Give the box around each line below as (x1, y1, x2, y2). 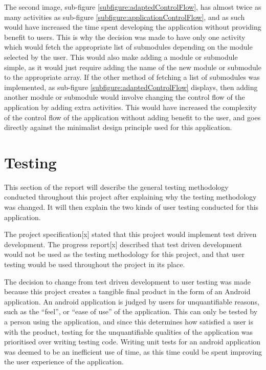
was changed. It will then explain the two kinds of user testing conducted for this (4, 202, 259, 212)
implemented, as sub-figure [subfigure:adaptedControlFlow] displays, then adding (4, 81, 258, 92)
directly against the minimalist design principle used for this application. (4, 122, 232, 133)
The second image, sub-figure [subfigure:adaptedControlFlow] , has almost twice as (4, 2, 261, 12)
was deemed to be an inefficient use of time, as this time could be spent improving (4, 346, 262, 357)
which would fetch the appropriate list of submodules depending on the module (4, 41, 253, 52)
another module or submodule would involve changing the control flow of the (4, 92, 245, 102)
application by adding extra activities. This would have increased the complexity (4, 101, 257, 112)
